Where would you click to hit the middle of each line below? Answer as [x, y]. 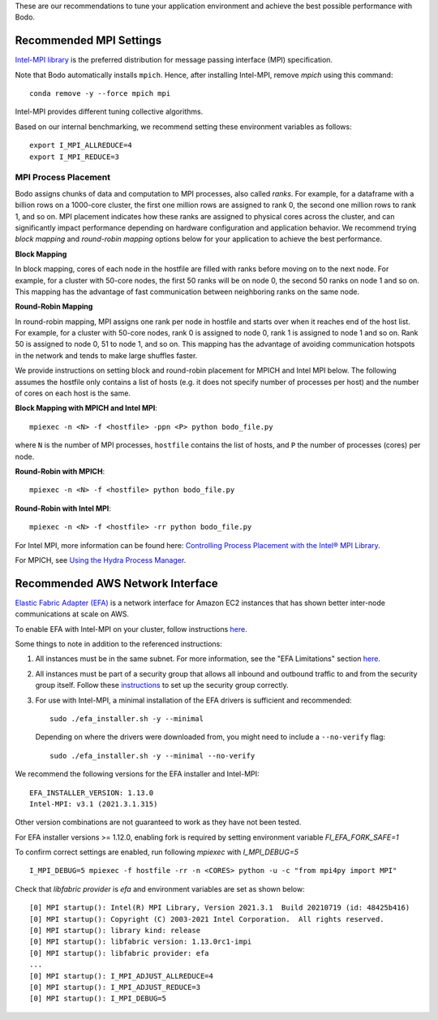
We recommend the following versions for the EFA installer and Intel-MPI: [137, 774]
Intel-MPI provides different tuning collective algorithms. [109, 112]
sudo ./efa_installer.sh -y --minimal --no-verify [152, 756]
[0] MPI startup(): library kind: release [115, 931]
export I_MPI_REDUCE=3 [75, 157]
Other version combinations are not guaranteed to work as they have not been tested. [158, 822]
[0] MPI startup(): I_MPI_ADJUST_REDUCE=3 [115, 987]
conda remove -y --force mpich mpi [100, 94]
